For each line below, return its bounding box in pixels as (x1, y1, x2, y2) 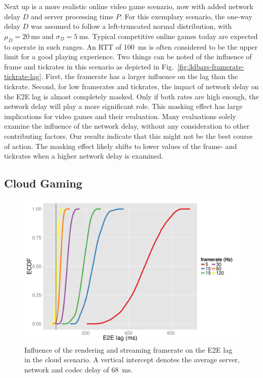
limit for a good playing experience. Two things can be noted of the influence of (4, 51, 252, 62)
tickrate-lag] (4, 71, 42, 82)
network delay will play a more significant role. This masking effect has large (4, 101, 243, 111)
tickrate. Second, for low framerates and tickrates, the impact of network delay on (4, 81, 259, 91)
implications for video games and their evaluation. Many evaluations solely (4, 110, 236, 121)
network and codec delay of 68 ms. (24, 364, 133, 375)
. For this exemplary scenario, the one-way (120, 11, 252, 21)
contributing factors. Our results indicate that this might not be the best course (4, 130, 253, 141)
